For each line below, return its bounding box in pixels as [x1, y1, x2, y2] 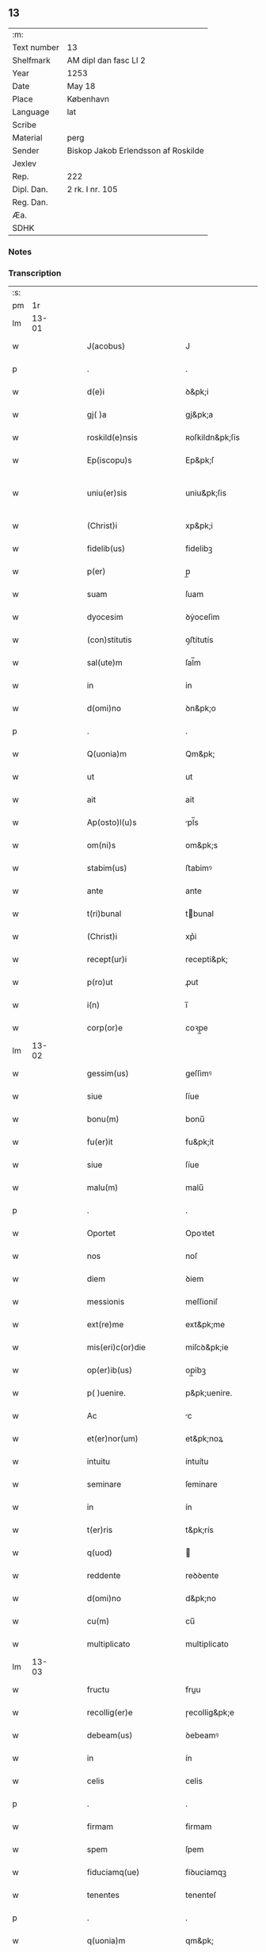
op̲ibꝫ [184, 1365, 207, 1376]
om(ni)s [86, 840, 116, 851]
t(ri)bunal [86, 908, 122, 919]
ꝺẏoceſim [184, 611, 220, 622]
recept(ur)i [86, 954, 127, 965]
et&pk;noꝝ [184, 1433, 223, 1444]
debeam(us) [86, 1730, 133, 1741]
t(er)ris [86, 1524, 113, 1535]
